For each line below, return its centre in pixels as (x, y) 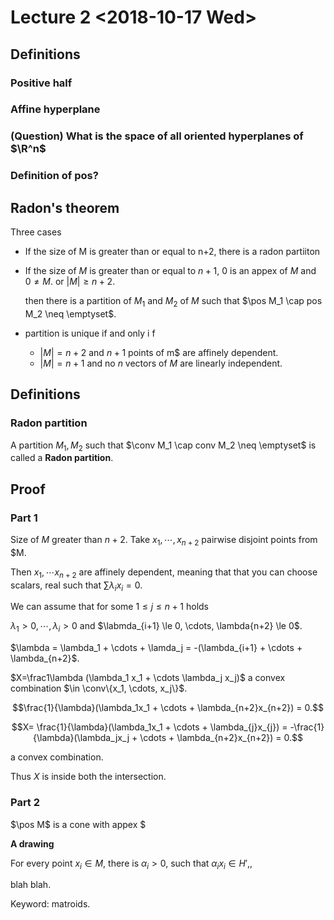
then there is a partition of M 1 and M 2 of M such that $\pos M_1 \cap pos (173, 302)
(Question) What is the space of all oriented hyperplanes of (157, 136)
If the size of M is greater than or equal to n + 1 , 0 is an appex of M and (170, 271)
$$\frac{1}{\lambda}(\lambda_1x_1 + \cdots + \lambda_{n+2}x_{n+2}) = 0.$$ (168, 708)
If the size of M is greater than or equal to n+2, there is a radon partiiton (172, 252)
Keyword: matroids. (50, 904)
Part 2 (25, 803)
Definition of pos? (54, 176)
